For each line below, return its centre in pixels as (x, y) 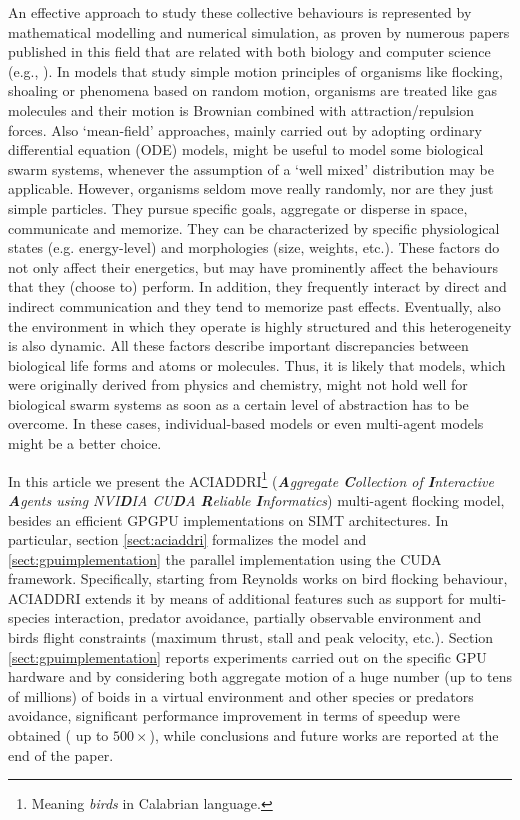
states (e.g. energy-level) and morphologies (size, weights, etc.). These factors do (254, 247)
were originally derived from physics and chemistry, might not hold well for (238, 384)
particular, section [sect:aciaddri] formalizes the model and (187, 539)
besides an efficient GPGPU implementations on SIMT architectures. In (228, 519)
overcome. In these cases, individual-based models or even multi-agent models (246, 423)
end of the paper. (61, 754)
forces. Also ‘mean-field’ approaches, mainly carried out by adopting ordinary (245, 129)
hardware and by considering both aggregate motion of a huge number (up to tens (260, 676)
